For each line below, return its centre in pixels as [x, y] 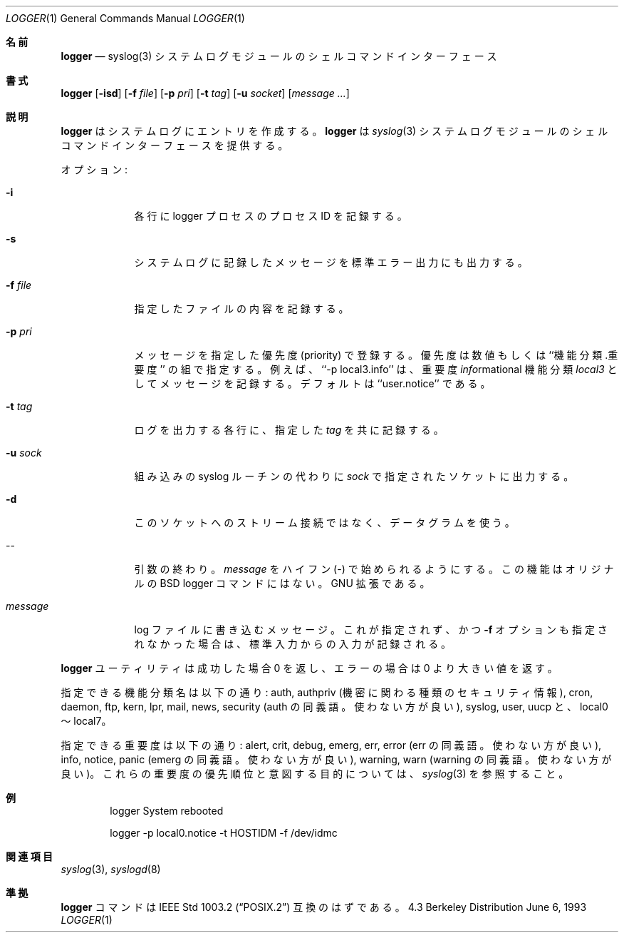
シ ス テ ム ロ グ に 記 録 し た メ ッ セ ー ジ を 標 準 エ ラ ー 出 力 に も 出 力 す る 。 [331, 262]
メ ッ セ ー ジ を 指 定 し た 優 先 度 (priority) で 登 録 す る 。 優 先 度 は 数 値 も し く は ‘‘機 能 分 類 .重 [376, 355]
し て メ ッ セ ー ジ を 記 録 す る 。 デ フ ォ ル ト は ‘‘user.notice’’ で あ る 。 [312, 383]
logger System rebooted [167, 811]
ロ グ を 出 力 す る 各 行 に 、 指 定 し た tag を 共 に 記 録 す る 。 [289, 430]
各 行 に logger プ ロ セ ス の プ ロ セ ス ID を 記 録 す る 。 [271, 216]
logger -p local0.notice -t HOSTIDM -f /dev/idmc [224, 833]
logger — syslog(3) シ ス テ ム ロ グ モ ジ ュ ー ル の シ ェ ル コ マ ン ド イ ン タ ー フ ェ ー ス [279, 56]
